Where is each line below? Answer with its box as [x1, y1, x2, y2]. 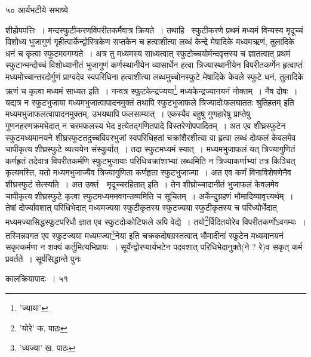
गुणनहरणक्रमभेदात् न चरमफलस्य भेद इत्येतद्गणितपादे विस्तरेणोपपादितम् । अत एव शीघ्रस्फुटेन [5, 119, 286, 131]
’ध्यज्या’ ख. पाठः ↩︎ [19, 341, 76, 354]
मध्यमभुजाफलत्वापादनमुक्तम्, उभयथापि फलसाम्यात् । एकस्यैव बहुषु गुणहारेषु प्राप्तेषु [5, 107, 251, 120]
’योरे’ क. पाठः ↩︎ [19, 321, 67, 334]
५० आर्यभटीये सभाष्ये [5, 4, 68, 16]
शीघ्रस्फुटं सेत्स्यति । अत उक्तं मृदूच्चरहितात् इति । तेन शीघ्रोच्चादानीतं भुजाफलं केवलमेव [5, 177, 279, 190]
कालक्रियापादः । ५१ [5, 272, 69, 285]
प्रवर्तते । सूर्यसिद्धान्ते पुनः [5, 252, 81, 264]
